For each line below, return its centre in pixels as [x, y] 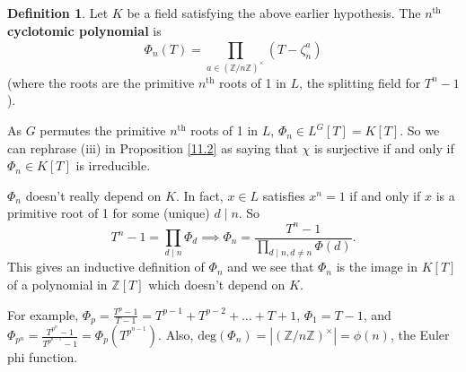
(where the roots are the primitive [101, 82]
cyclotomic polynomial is [84, 30]
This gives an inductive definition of [106, 267]
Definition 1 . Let [58, 13]
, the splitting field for [360, 82]
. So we [420, 130]
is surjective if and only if [384, 147]
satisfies [284, 195]
